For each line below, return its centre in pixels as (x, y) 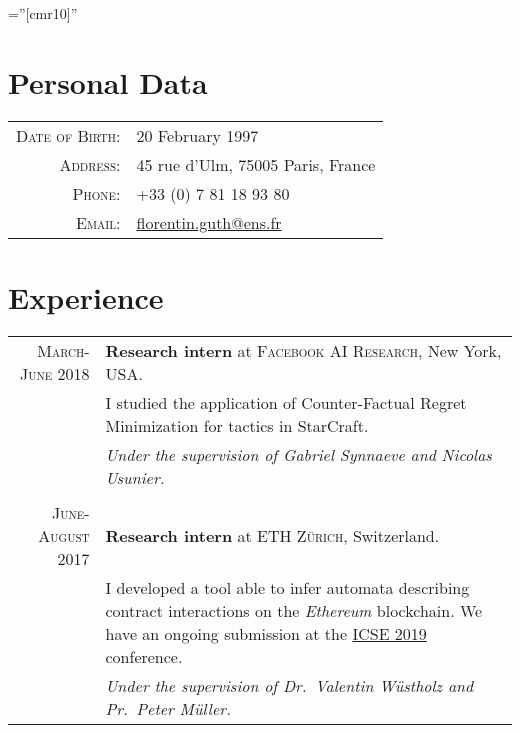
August (64, 535)
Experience (86, 296)
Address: (90, 164)
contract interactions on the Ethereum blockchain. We (294, 610)
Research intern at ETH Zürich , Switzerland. (272, 535)
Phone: (96, 193)
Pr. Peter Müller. (168, 708)
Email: (98, 222)
